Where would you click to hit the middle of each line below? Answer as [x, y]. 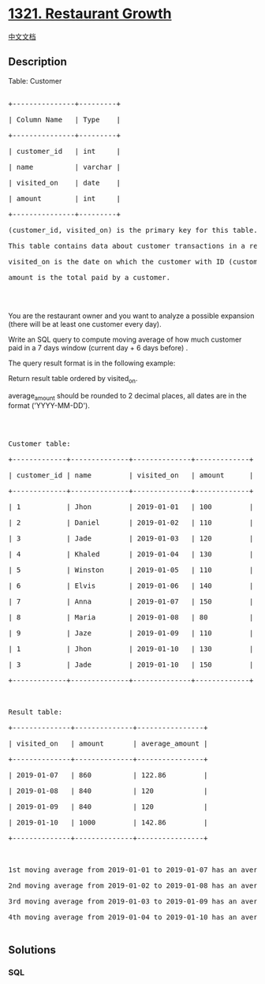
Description [37, 62]
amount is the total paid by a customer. [90, 277]
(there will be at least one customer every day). [85, 324]
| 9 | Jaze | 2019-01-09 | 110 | [131, 633]
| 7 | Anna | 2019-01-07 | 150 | [131, 602]
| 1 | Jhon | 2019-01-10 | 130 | [131, 649]
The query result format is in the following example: [92, 363]
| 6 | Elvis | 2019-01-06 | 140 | [131, 586]
